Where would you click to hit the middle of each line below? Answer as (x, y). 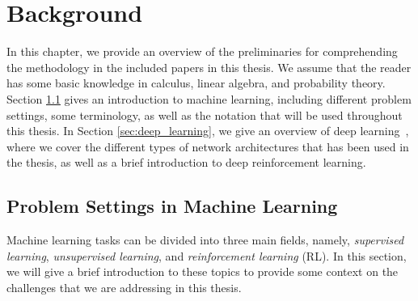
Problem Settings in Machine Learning (172, 206)
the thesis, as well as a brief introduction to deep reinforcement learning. (186, 162)
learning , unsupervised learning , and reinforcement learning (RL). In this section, (207, 255)
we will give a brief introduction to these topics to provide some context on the (203, 271)
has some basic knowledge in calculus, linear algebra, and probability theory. (196, 83)
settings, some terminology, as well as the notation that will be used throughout (205, 114)
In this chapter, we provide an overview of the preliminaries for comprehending (202, 51)
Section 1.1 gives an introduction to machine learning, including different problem (209, 98)
